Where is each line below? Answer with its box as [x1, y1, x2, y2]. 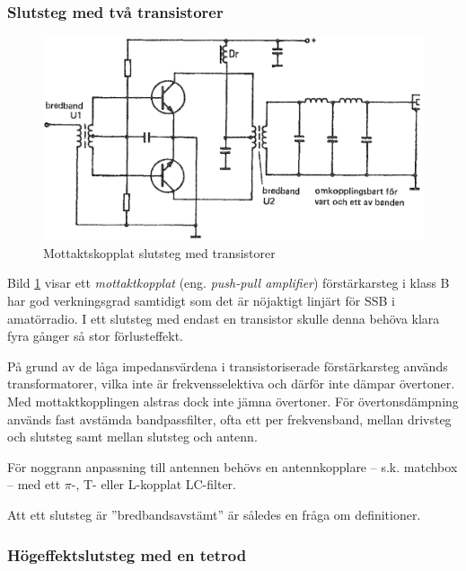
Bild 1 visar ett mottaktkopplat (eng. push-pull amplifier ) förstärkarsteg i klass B [7, 273, 450, 292]
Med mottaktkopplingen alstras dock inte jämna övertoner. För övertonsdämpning [7, 392, 459, 411]
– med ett [7, 475, 61, 494]
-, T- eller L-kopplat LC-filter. [71, 475, 236, 494]
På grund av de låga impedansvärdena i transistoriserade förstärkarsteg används [7, 356, 448, 375]
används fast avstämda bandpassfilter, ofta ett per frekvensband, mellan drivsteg [7, 409, 452, 428]
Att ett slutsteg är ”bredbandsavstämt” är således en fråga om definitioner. [7, 505, 421, 524]
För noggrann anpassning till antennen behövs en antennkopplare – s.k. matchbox [7, 457, 458, 476]
